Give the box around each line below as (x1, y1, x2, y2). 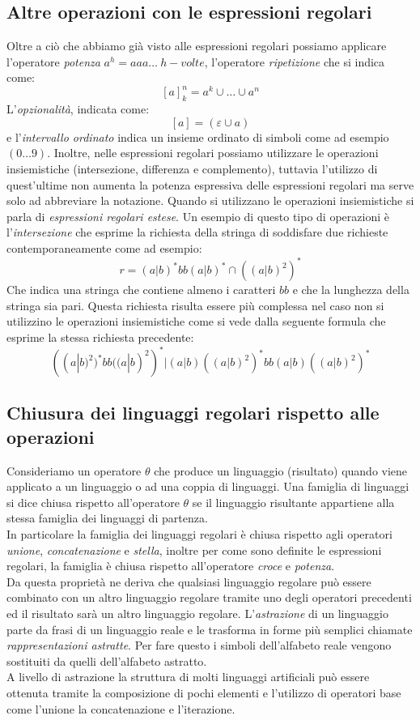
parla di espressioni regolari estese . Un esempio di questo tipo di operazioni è (6, 207, 389, 224)
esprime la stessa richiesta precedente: (6, 328, 194, 345)
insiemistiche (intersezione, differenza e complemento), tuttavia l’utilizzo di (6, 160, 378, 177)
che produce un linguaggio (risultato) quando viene (154, 462, 408, 479)
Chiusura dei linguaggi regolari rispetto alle (6, 400, 380, 425)
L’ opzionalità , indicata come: (6, 100, 150, 117)
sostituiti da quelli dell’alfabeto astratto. (6, 652, 207, 669)
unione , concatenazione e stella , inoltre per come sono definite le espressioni (6, 541, 382, 558)
